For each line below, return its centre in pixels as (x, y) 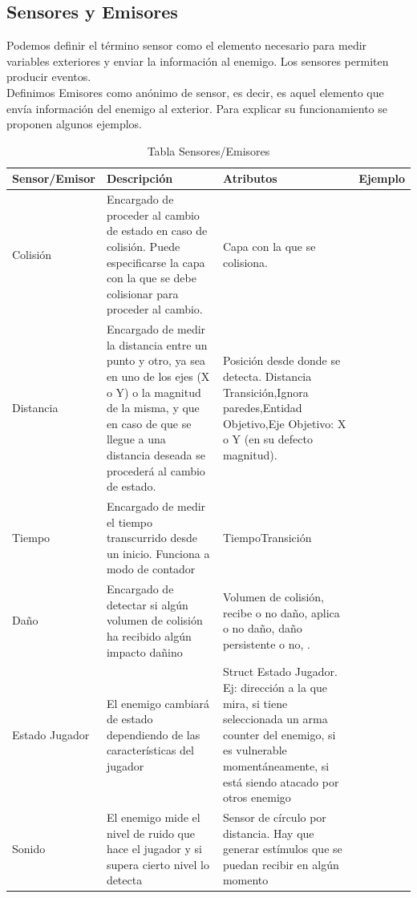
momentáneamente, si (276, 765)
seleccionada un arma (275, 719)
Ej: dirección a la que (275, 688)
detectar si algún (147, 604)
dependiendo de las (153, 734)
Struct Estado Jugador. (280, 671)
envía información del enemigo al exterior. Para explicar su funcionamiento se (197, 108)
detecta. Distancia (267, 376)
